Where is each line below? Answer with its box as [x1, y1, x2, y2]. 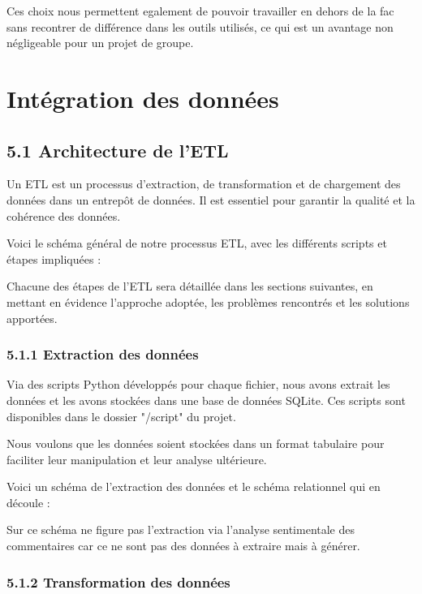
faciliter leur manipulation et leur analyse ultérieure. [6, 450, 267, 467]
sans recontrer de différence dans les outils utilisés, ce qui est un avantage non [6, 18, 394, 35]
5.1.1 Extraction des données [6, 344, 199, 364]
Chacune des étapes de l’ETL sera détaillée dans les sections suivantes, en [6, 278, 373, 295]
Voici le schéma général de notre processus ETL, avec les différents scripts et [6, 235, 387, 252]
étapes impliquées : [6, 250, 101, 267]
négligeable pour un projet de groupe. [6, 34, 194, 51]
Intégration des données [6, 81, 279, 114]
